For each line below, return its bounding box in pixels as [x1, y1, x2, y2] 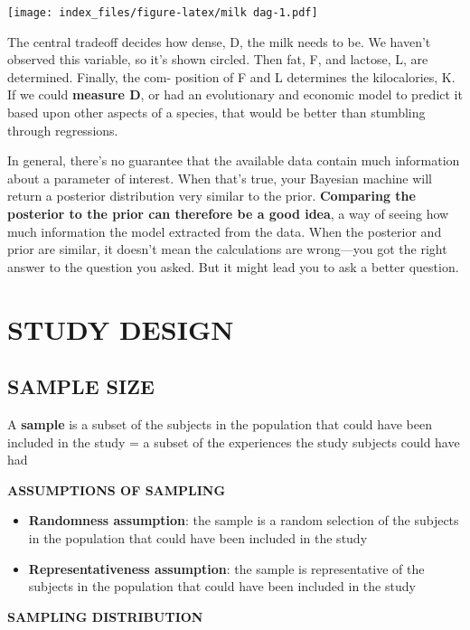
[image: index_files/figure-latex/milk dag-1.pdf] [7, 6, 318, 19]
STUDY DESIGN [7, 310, 234, 347]
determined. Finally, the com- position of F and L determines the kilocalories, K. [7, 67, 456, 86]
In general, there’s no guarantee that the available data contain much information [7, 151, 460, 170]
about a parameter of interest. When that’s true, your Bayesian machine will [7, 168, 433, 187]
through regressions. [7, 120, 118, 139]
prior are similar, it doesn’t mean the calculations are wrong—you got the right [7, 240, 447, 259]
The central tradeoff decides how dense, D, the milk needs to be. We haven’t [7, 32, 431, 51]
